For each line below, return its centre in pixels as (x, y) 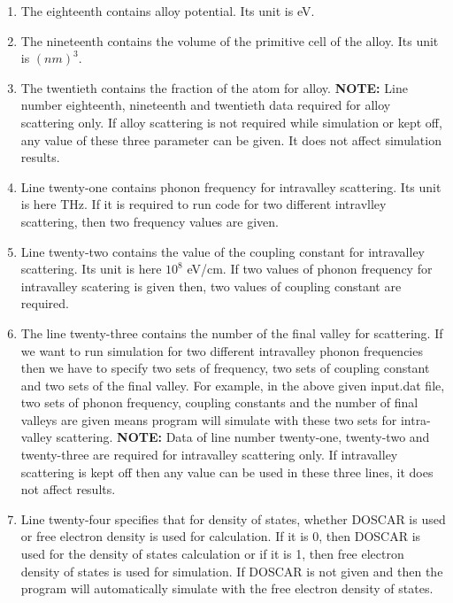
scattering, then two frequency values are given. (150, 221)
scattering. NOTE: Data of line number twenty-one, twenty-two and (243, 437)
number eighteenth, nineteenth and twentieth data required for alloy (206, 105)
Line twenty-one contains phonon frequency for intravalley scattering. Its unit (231, 186)
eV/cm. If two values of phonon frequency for (310, 269)
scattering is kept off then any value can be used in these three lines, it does (227, 472)
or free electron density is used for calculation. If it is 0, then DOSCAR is (221, 536)
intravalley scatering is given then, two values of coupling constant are (211, 286)
